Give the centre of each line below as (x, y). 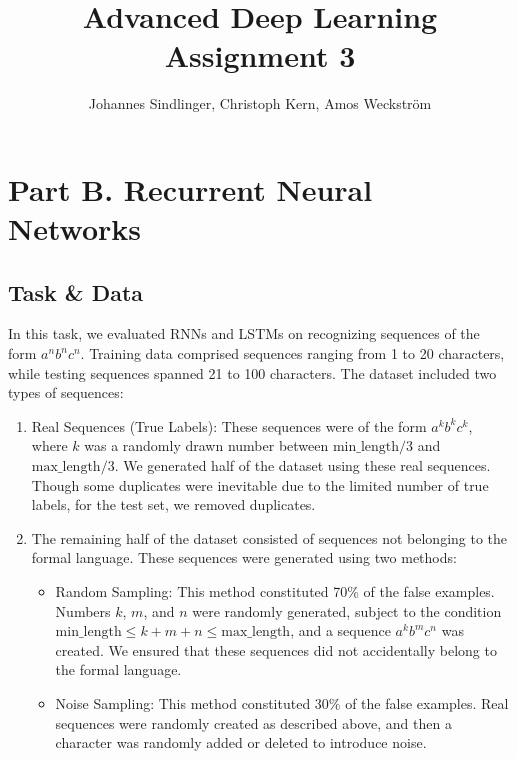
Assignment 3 (260, 55)
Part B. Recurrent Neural (190, 188)
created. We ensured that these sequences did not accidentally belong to (276, 649)
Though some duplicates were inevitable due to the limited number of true (260, 484)
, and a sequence (340, 630)
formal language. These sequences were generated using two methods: (244, 557)
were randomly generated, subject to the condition (347, 610)
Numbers (83, 610)
